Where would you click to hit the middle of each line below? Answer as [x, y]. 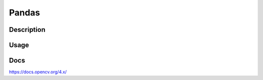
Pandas [25, 13]
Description [27, 30]
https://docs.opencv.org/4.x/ [38, 72]
